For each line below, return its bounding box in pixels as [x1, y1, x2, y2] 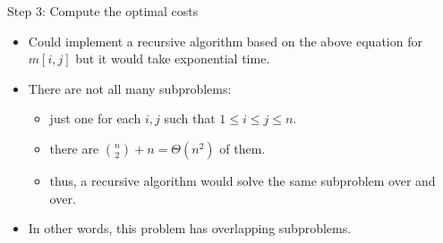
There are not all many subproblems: [28, 79, 232, 97]
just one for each [49, 109, 141, 128]
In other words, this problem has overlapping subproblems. [28, 219, 352, 238]
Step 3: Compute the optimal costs [7, 2, 199, 20]
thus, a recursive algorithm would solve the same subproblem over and [49, 171, 436, 189]
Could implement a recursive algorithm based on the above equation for [28, 31, 422, 50]
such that [164, 109, 216, 128]
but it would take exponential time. [75, 49, 270, 68]
